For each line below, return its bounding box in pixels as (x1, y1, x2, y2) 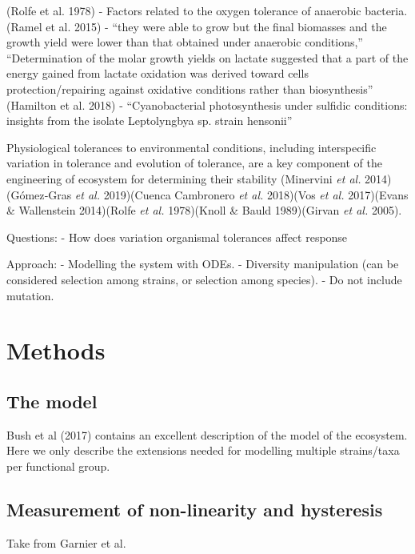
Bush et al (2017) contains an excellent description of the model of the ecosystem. (6, 426, 408, 443)
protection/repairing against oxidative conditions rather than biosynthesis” (6, 80, 373, 97)
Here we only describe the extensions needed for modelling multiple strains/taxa (6, 442, 400, 459)
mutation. (6, 287, 54, 303)
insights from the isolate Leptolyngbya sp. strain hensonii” (6, 112, 293, 129)
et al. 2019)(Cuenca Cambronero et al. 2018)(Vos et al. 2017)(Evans (74, 186, 409, 203)
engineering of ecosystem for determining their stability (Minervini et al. (6, 170, 361, 187)
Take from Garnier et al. (6, 534, 126, 551)
